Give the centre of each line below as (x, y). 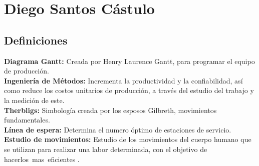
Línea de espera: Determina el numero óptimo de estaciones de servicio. (118, 129)
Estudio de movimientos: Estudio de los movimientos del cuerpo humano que (128, 139)
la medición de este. (34, 100)
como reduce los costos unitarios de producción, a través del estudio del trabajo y (129, 90)
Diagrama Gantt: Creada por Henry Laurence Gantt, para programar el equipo (129, 61)
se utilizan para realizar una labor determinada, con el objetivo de (106, 149)
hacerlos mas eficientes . (42, 159)
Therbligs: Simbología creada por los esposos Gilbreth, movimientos (110, 110)
